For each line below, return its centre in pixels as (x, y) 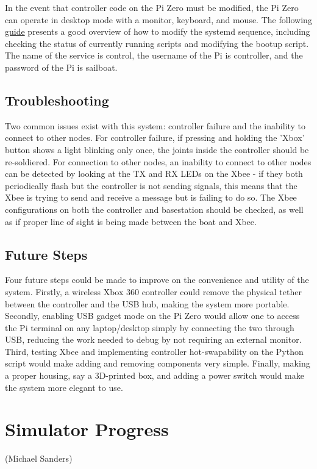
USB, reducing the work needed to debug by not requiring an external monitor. (153, 339)
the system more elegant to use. (64, 387)
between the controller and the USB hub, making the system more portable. (147, 303)
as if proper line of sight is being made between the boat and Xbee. (131, 221)
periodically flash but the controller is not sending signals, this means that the (151, 185)
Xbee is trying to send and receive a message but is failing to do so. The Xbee (151, 197)
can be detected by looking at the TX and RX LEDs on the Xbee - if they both (154, 174)
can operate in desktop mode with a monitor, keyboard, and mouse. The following (158, 19)
